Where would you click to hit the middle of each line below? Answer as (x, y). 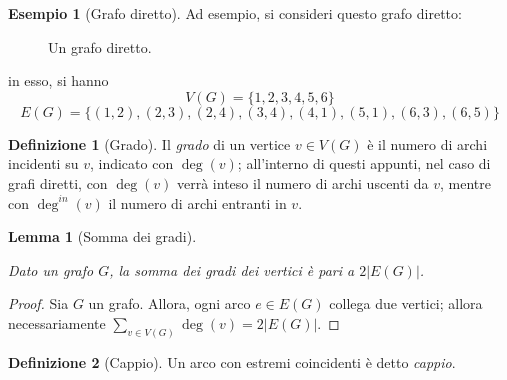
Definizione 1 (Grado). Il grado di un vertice (149, 143)
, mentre (465, 182)
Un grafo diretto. (100, 46)
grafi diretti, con (58, 182)
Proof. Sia (38, 303)
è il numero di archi (427, 143)
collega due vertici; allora (406, 303)
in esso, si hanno (58, 80)
